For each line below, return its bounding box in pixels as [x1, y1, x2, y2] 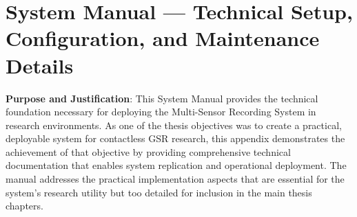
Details [6, 51, 74, 79]
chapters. [6, 198, 43, 213]
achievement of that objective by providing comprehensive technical [6, 144, 291, 159]
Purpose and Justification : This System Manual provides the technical [6, 91, 318, 105]
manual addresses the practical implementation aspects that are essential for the [6, 172, 345, 186]
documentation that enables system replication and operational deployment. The [6, 158, 347, 172]
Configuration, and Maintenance [6, 24, 320, 52]
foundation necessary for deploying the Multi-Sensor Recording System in [6, 104, 316, 119]
